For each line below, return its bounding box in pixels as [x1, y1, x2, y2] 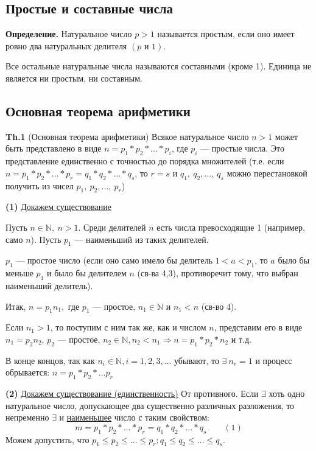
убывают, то [174, 354, 219, 366]
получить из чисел [5, 179, 74, 192]
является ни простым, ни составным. [5, 71, 142, 84]
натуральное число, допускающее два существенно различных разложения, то [5, 399, 295, 411]
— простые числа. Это [200, 142, 284, 155]
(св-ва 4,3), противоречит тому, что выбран [137, 267, 298, 279]
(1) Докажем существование [5, 200, 111, 213]
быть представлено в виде [5, 142, 102, 155]
